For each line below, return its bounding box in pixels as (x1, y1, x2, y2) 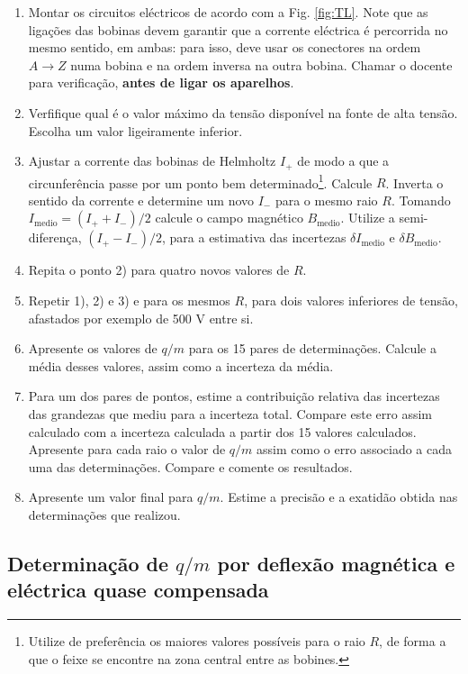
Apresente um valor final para (28, 487, 193, 506)
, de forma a (379, 632, 446, 651)
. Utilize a (340, 208, 395, 227)
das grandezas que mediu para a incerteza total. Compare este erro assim (28, 405, 432, 424)
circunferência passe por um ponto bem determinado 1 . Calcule (28, 170, 373, 192)
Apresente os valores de (28, 339, 157, 358)
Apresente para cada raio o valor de (28, 440, 226, 459)
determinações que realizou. (28, 505, 181, 524)
